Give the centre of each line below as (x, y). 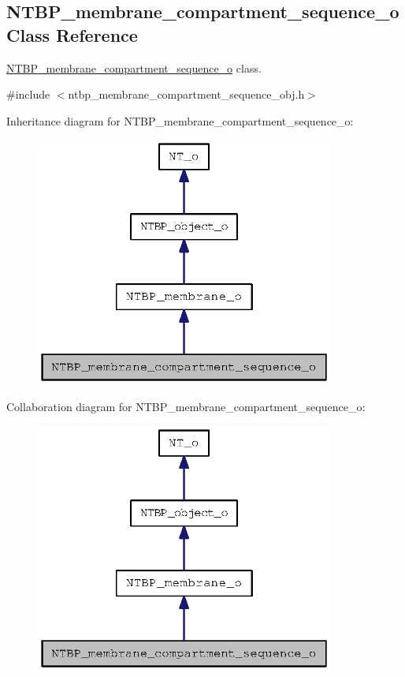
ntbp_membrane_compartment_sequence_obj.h (186, 94)
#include (28, 94)
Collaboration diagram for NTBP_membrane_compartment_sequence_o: (186, 406)
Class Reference (72, 34)
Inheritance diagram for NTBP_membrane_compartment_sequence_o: (180, 120)
